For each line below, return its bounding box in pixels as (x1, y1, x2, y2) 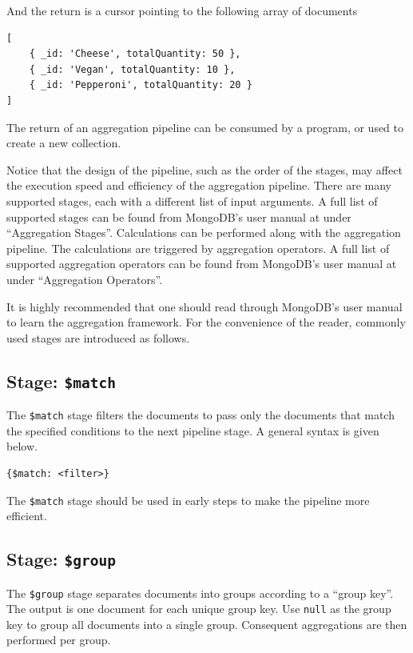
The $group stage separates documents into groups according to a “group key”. (6, 584, 394, 601)
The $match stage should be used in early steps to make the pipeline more (6, 491, 370, 508)
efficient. (6, 507, 47, 524)
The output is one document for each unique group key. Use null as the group (6, 600, 391, 617)
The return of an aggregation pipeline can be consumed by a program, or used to (6, 118, 404, 135)
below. (6, 438, 38, 455)
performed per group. (6, 631, 111, 648)
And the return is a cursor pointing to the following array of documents (6, 2, 358, 18)
